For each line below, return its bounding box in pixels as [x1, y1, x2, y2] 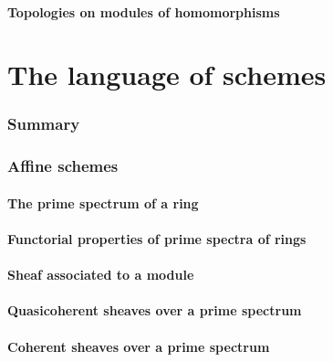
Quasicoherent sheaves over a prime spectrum [7, 301, 302, 320]
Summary [7, 112, 80, 135]
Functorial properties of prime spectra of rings [7, 229, 307, 249]
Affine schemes [7, 154, 119, 177]
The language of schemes [7, 56, 327, 93]
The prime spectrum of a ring [7, 193, 199, 212]
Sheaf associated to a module [7, 265, 194, 284]
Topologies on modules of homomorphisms [7, 2, 280, 21]
